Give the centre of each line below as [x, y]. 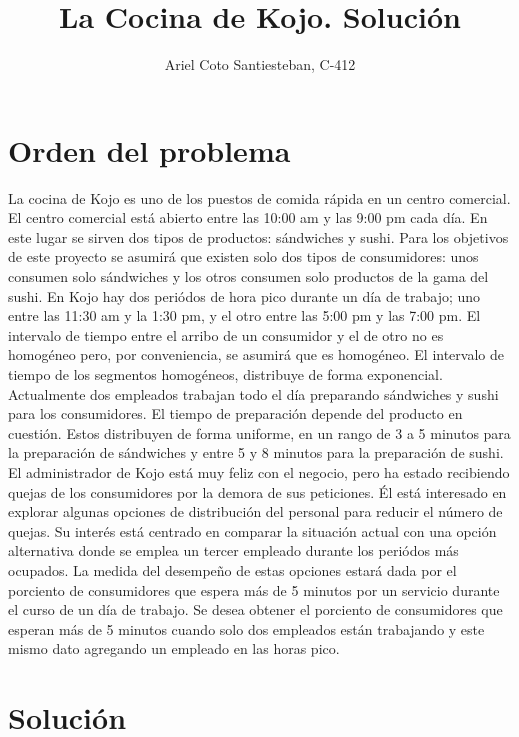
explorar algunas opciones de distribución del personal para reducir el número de [255, 511]
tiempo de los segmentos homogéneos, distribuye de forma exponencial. [225, 374]
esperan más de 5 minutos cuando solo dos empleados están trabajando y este [246, 628]
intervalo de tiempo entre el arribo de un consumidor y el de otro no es [226, 334]
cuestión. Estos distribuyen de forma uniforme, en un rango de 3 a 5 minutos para [259, 432]
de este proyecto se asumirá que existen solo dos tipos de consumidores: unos [243, 256]
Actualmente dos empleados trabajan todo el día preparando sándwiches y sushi [253, 393]
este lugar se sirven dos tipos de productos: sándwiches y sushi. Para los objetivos [258, 236]
